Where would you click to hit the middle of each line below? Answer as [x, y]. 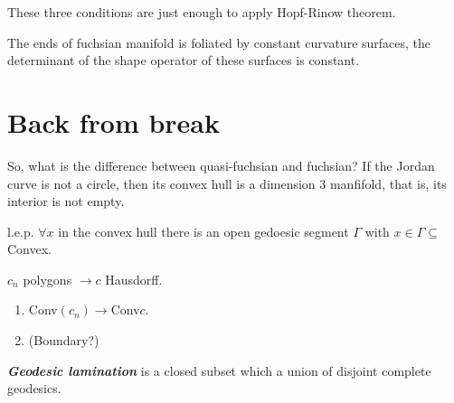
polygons [47, 279]
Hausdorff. [134, 279]
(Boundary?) [64, 340]
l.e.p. [21, 231]
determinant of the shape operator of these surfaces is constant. [184, 60]
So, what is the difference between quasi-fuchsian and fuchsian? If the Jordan [221, 165]
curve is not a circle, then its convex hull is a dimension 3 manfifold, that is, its [227, 183]
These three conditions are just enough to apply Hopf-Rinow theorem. [202, 12]
